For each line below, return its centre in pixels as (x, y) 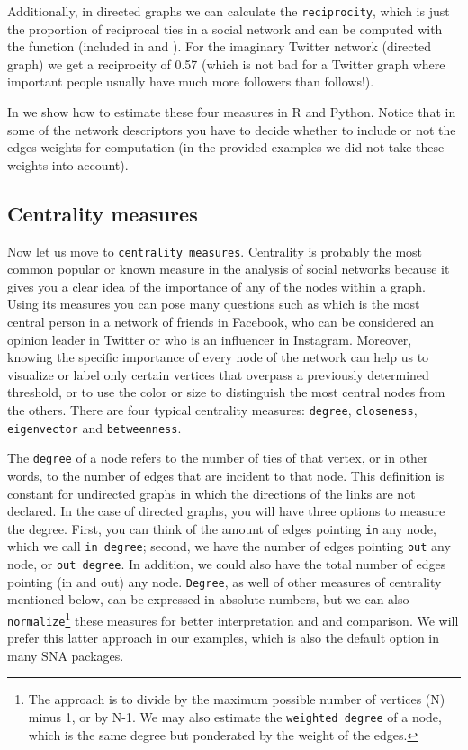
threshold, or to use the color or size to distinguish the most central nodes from (226, 392)
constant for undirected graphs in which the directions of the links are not (211, 493)
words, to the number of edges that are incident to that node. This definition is (226, 475)
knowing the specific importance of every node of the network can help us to (218, 357)
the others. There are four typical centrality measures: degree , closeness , (212, 410)
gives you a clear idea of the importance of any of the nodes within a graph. (216, 286)
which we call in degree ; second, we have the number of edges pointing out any (229, 546)
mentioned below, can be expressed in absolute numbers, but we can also (208, 599)
